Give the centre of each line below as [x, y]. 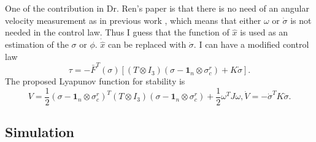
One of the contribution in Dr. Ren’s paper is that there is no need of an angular [157, 8]
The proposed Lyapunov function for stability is [95, 81]
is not [301, 20]
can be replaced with [147, 44]
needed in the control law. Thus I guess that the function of [117, 32]
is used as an [264, 32]
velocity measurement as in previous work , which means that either [133, 20]
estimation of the [37, 44]
